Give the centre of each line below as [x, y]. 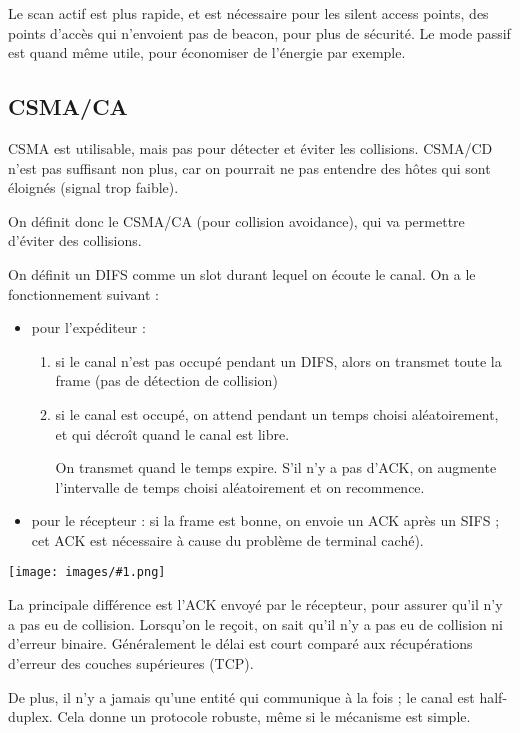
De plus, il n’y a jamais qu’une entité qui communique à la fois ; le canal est [241, 696]
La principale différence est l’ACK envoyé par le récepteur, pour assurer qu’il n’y [255, 604]
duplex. [30, 716]
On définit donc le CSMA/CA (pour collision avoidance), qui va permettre [236, 220]
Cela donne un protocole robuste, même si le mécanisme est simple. [264, 716]
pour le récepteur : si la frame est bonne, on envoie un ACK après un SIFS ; [265, 520]
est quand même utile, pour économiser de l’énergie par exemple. [207, 52]
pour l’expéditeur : [88, 327]
